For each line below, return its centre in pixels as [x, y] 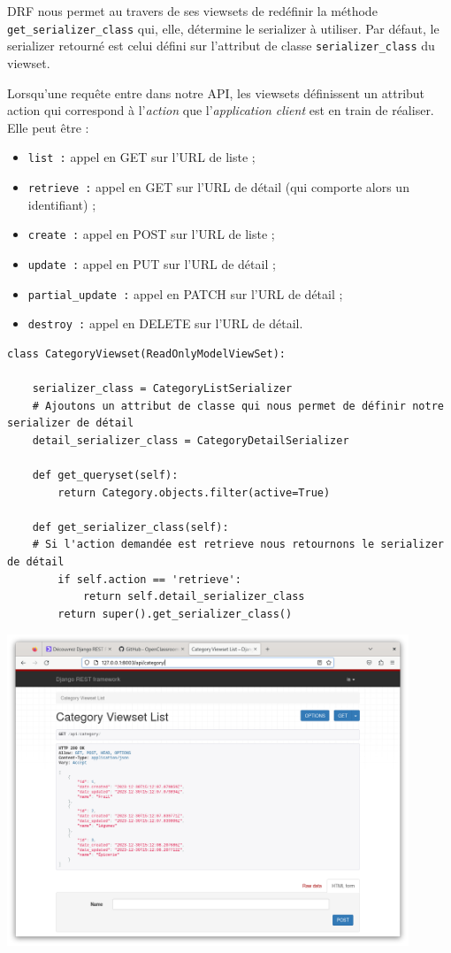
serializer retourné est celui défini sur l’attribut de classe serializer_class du [221, 46]
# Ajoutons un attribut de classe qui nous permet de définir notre [238, 406]
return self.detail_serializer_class [194, 597]
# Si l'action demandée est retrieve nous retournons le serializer [238, 545]
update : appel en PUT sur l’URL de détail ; [152, 263]
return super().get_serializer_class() [175, 614]
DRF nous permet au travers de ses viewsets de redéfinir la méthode [192, 11]
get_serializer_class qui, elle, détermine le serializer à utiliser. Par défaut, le [223, 28]
